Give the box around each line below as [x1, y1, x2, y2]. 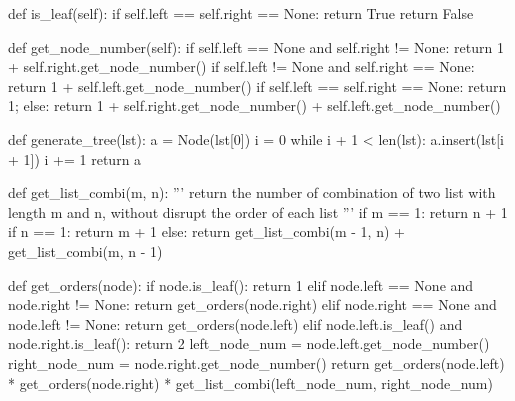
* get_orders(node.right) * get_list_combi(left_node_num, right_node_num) [8, 372, 493, 393]
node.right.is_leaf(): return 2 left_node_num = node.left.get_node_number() [8, 333, 490, 354]
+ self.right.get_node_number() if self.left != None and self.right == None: [8, 56, 475, 77]
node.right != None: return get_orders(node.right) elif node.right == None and [8, 294, 497, 315]
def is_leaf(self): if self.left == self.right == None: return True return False [8, 3, 474, 23]
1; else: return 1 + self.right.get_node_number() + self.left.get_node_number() [8, 95, 501, 116]
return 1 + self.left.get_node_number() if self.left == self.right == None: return [8, 75, 507, 96]
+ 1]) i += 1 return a [8, 148, 142, 169]
